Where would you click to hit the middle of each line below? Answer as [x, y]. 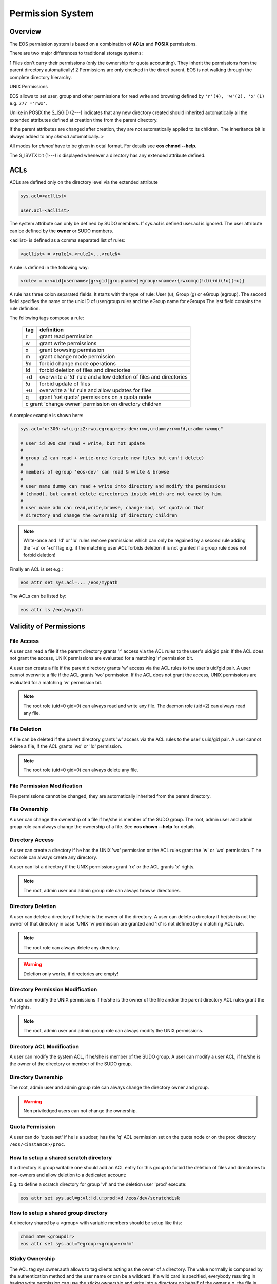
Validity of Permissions [47, 626]
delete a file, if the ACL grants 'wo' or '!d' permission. [66, 746]
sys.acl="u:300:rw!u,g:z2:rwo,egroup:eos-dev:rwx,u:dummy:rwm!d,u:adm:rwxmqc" [122, 429]
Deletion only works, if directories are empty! [71, 974]
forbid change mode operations [78, 364]
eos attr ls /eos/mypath [52, 610]
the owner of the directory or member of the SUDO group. [71, 1064]
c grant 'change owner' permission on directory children [93, 404]
